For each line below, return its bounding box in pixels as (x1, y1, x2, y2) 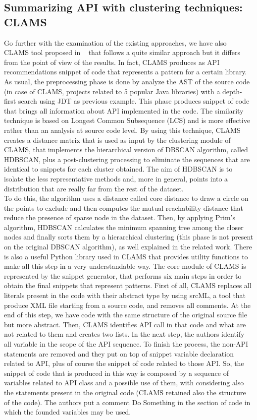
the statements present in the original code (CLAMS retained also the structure (4, 387, 246, 397)
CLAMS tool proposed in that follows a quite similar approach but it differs (4, 47, 241, 58)
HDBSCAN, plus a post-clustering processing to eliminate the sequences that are (4, 154, 250, 164)
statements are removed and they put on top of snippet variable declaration (4, 348, 234, 359)
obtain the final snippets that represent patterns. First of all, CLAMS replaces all (4, 280, 252, 291)
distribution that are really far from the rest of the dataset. (4, 183, 184, 193)
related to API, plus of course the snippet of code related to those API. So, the (4, 358, 244, 368)
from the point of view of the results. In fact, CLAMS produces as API (4, 57, 220, 67)
